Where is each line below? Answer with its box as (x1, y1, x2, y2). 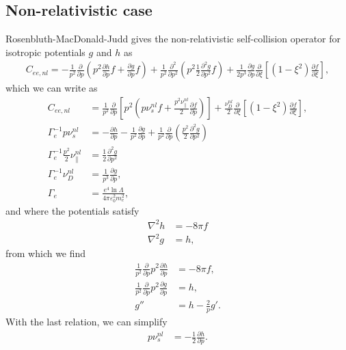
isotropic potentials (5, 44, 85, 59)
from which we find (5, 246, 86, 260)
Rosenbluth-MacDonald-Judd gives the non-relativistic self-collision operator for (5, 31, 341, 46)
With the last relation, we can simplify (5, 314, 168, 328)
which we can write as (5, 81, 98, 95)
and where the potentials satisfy (5, 203, 139, 217)
